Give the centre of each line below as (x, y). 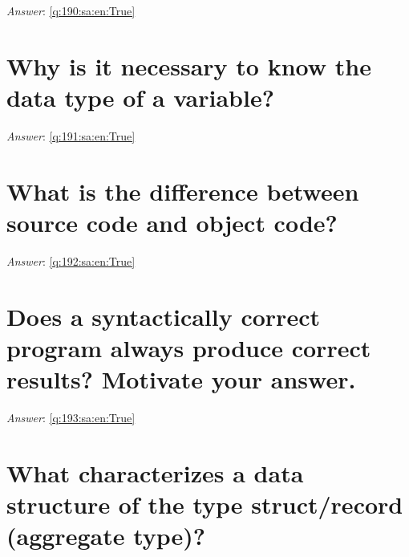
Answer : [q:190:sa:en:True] (71, 10)
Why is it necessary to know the (189, 65)
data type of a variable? (140, 97)
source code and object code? (172, 222)
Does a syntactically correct (163, 316)
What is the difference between (183, 191)
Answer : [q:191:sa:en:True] (71, 135)
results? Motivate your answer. (181, 378)
